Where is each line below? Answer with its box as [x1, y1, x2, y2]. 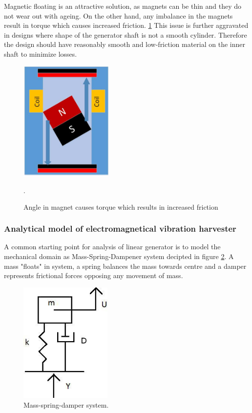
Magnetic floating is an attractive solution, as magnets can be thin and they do [4, 1, 242, 11]
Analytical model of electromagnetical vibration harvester [4, 222, 236, 235]
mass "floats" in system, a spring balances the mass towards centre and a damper [4, 261, 247, 271]
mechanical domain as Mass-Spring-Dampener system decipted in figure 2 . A [4, 251, 234, 261]
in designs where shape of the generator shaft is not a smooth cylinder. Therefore [4, 29, 247, 40]
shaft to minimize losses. [4, 48, 77, 59]
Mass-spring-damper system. [23, 400, 109, 410]
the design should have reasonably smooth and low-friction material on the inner [4, 39, 245, 49]
